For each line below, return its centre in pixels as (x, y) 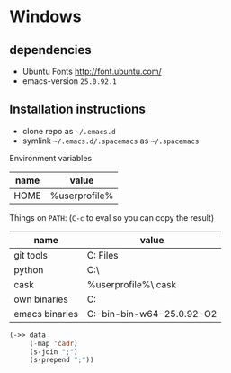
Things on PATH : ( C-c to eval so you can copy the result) (112, 217)
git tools (31, 255)
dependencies (50, 50)
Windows (45, 17)
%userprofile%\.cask (132, 284)
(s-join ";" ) (53, 352)
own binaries (41, 299)
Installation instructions (77, 109)
